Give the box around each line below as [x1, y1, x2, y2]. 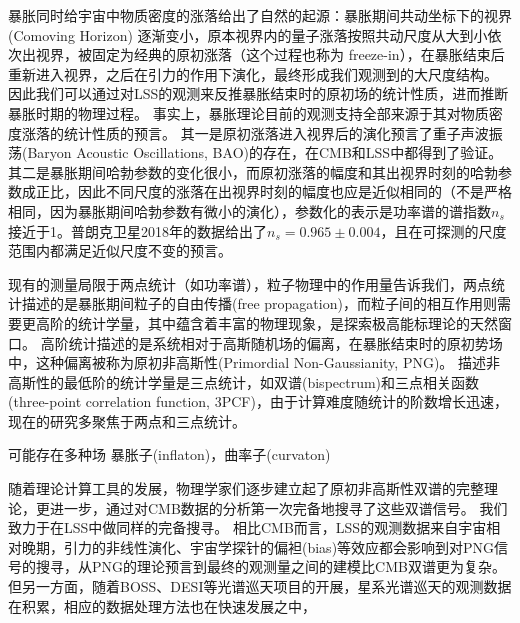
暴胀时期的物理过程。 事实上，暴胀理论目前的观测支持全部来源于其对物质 [8, 102, 489, 123]
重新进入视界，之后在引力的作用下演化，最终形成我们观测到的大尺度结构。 [8, 63, 498, 84]
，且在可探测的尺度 [380, 220, 507, 241]
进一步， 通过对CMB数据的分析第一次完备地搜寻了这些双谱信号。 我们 [49, 497, 508, 518]
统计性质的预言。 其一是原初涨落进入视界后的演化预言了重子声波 [63, 122, 489, 143]
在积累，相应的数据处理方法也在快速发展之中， [8, 595, 316, 616]
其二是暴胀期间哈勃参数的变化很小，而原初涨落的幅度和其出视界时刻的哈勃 [8, 161, 498, 182]
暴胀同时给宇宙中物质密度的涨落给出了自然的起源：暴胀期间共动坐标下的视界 [8, 5, 512, 25]
